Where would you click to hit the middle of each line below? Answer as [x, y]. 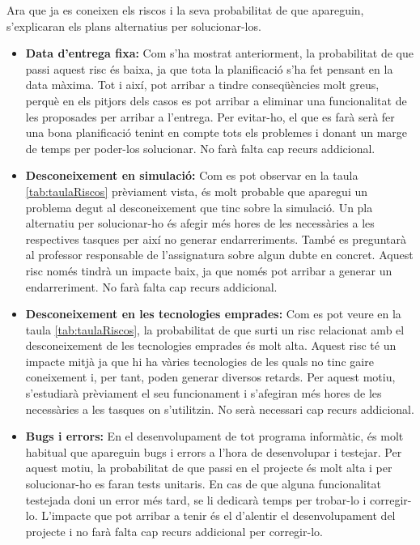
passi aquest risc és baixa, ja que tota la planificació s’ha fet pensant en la [209, 68]
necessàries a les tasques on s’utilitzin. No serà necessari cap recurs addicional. [220, 409]
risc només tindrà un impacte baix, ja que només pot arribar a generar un [209, 270]
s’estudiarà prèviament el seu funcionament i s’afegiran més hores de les [204, 393]
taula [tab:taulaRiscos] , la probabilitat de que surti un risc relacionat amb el [215, 329]
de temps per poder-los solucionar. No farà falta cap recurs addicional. [200, 148]
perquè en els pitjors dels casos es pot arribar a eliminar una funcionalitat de [216, 100]
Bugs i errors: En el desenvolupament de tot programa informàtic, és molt [214, 436]
